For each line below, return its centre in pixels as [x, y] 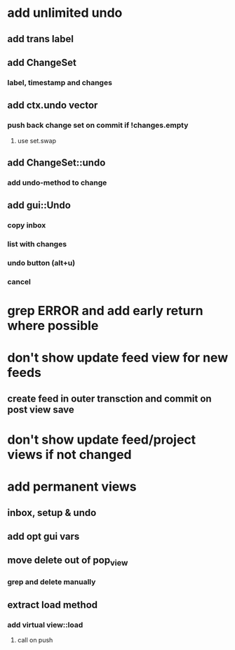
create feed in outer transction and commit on [109, 398]
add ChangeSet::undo [56, 162]
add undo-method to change [57, 183]
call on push [35, 640]
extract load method [53, 605]
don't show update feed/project [102, 439]
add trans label [40, 39]
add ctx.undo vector [53, 106]
